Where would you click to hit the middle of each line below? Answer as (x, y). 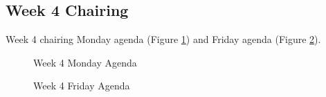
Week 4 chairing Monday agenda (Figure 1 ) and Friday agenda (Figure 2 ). (163, 39)
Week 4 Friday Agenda (82, 86)
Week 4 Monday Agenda (85, 62)
